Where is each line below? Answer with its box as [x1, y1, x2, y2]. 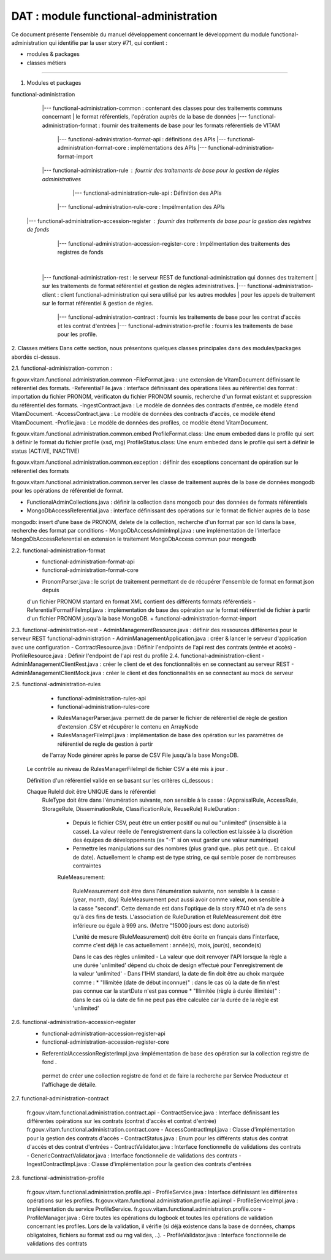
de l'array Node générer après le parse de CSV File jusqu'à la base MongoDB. [42, 751, 239, 759]
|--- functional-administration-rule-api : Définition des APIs [72, 189, 222, 197]
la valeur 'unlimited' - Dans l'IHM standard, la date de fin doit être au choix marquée [72, 970, 284, 977]
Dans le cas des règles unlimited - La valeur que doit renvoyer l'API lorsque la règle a [72, 953, 287, 960]
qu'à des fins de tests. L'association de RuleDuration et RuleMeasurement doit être [72, 913, 282, 921]
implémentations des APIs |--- [130, 144, 207, 152]
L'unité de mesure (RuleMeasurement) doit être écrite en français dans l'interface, [72, 933, 280, 940]
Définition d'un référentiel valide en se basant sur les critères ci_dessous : [26, 777, 213, 784]
